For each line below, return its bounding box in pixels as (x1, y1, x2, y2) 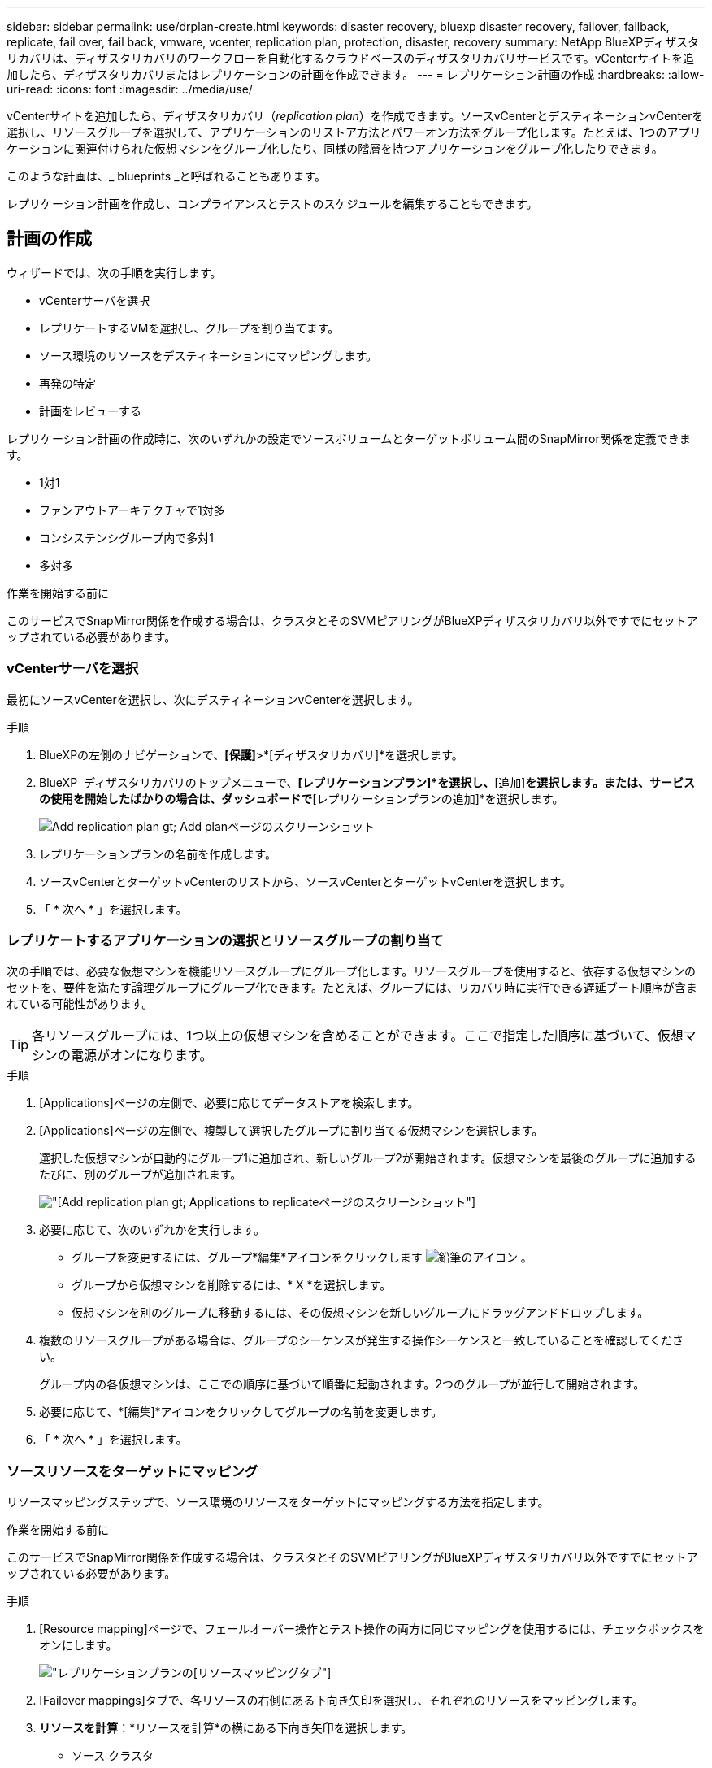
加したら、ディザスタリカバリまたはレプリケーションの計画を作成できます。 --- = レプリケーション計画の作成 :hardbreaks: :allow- (7, 67, 705, 81)
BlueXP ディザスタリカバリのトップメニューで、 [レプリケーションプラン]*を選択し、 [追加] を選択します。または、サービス (39, 775, 695, 789)
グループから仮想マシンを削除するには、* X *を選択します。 (72, 1278, 392, 1292)
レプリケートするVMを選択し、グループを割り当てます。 (39, 320, 340, 335)
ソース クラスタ (72, 1748, 154, 1763)
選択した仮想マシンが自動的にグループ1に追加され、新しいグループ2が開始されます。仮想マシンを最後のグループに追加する (39, 1151, 697, 1166)
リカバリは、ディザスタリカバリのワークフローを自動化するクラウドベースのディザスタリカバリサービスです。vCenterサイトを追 (7, 51, 695, 65)
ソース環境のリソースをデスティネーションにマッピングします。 (39, 348, 378, 363)
